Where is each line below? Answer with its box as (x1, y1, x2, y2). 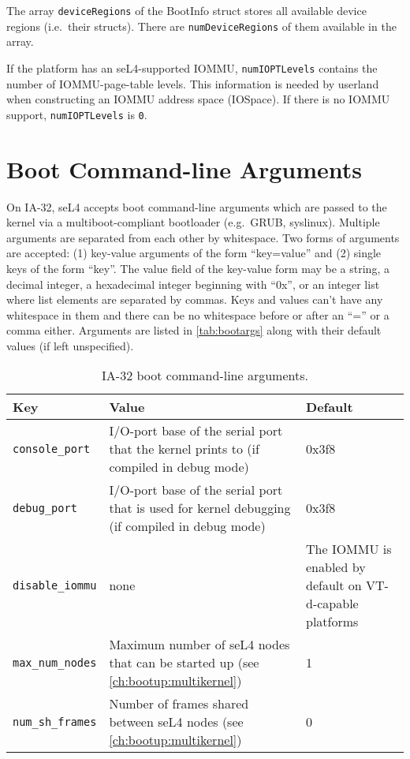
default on (306, 576, 362, 595)
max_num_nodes (13, 656, 97, 669)
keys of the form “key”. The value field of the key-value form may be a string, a (6, 260, 389, 276)
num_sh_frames (13, 715, 97, 728)
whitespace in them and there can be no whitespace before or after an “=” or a (6, 306, 389, 323)
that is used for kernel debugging (109, 499, 291, 518)
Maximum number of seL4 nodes (109, 635, 290, 654)
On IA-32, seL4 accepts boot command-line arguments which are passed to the (6, 198, 387, 215)
